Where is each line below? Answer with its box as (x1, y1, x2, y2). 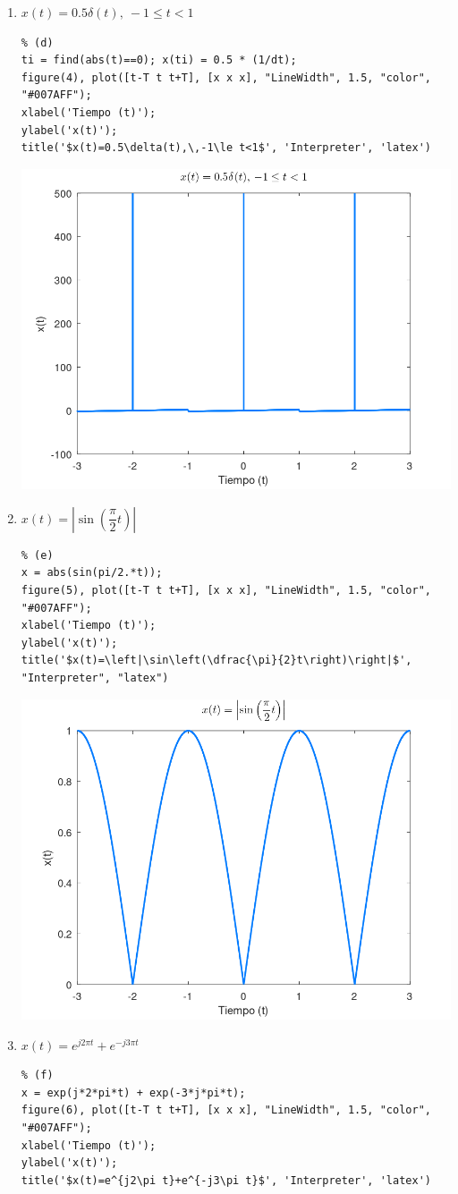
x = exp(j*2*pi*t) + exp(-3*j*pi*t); (21, 1086, 246, 1099)
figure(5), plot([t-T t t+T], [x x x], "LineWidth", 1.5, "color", (21, 584, 431, 597)
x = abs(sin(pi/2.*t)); (21, 566, 163, 580)
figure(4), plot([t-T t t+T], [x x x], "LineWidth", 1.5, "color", (21, 71, 431, 84)
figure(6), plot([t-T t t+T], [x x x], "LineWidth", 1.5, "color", (21, 1104, 431, 1117)
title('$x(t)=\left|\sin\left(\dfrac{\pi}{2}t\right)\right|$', (21, 654, 412, 667)
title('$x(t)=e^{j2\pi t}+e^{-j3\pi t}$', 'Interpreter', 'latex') (21, 1173, 431, 1187)
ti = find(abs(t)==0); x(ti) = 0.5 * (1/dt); (21, 54, 297, 67)
